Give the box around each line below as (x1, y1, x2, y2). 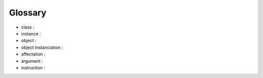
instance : (21, 31, 41, 36)
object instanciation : (21, 44, 63, 50)
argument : (21, 58, 43, 64)
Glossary (9, 7, 47, 18)
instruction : (21, 64, 45, 70)
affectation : (21, 51, 46, 57)
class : (21, 24, 34, 30)
